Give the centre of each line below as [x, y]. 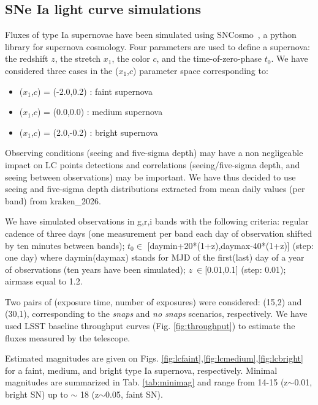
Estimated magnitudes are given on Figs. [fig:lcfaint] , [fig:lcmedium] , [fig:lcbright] [154, 358]
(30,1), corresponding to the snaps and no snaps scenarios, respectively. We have [156, 314]
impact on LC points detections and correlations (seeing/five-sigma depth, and [153, 164]
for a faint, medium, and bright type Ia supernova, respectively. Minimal [141, 370]
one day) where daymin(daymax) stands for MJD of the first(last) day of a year [155, 257]
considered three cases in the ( [62, 70]
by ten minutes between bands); [65, 245]
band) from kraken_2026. [53, 200]
